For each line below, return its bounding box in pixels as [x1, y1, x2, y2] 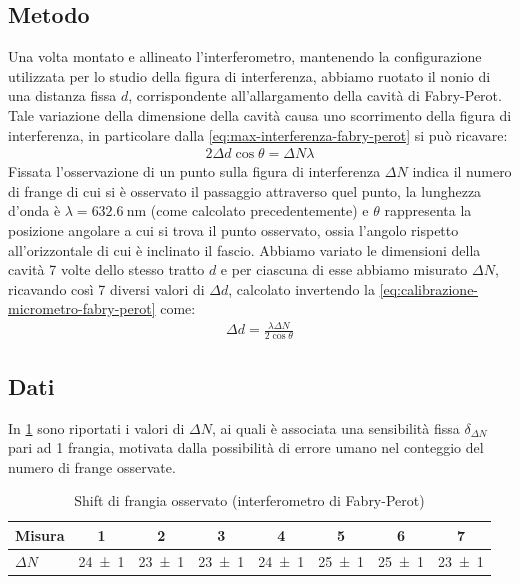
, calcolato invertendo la [228, 278, 375, 299]
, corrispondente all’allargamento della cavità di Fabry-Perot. [128, 85, 502, 106]
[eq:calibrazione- [379, 278, 479, 299]
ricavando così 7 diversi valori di [8, 278, 205, 299]
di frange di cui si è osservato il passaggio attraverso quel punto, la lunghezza [8, 180, 482, 201]
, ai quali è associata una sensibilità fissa [211, 417, 460, 438]
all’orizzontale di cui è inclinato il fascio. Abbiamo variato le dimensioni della [8, 239, 481, 260]
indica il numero [412, 161, 512, 182]
